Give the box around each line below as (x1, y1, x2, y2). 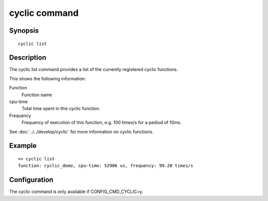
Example (9, 141, 37, 150)
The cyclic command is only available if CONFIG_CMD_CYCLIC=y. (9, 189, 143, 195)
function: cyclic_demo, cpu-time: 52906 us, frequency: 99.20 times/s (18, 163, 194, 169)
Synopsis (9, 26, 39, 35)
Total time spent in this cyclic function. (21, 106, 101, 112)
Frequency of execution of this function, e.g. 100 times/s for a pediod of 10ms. (21, 120, 182, 126)
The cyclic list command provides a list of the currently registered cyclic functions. (9, 67, 178, 72)
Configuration (9, 176, 54, 184)
